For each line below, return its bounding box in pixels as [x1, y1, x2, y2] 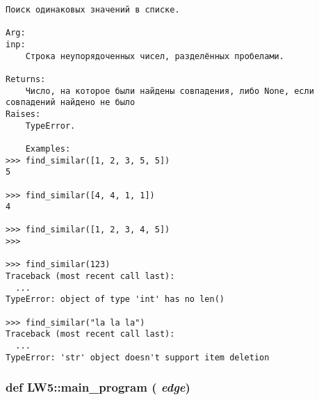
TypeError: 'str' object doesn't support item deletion [6, 352, 270, 362]
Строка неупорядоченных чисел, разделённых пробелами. [25, 51, 284, 61]
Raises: [6, 109, 41, 119]
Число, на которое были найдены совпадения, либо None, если [25, 86, 314, 96]
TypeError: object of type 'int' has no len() [6, 294, 224, 305]
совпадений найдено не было [6, 97, 136, 108]
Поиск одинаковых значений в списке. [6, 5, 180, 15]
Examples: [25, 143, 71, 154]
